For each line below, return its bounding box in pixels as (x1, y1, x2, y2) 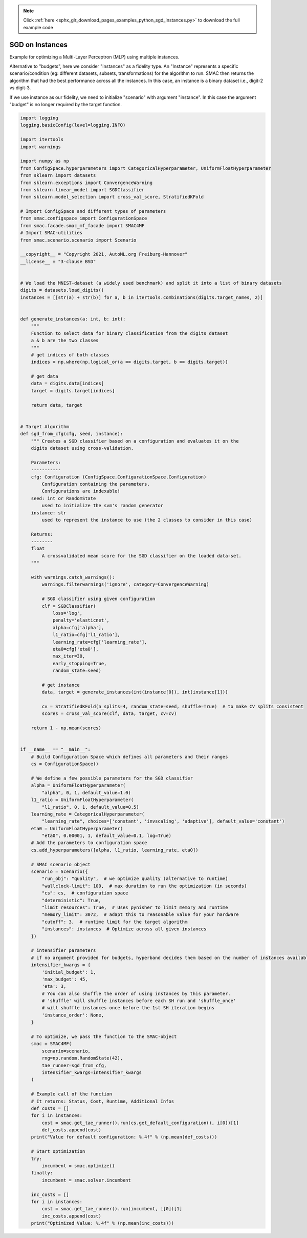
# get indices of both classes (31, 352, 109, 357)
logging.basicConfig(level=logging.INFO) (20, 122, 126, 128)
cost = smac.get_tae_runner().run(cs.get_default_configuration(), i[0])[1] (41, 1120, 239, 1126)
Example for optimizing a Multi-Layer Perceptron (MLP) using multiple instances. (9, 54, 180, 60)
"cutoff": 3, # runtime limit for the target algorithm (41, 918, 188, 925)
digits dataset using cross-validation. (31, 445, 134, 451)
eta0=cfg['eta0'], (52, 646, 99, 652)
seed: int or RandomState (31, 495, 96, 501)
